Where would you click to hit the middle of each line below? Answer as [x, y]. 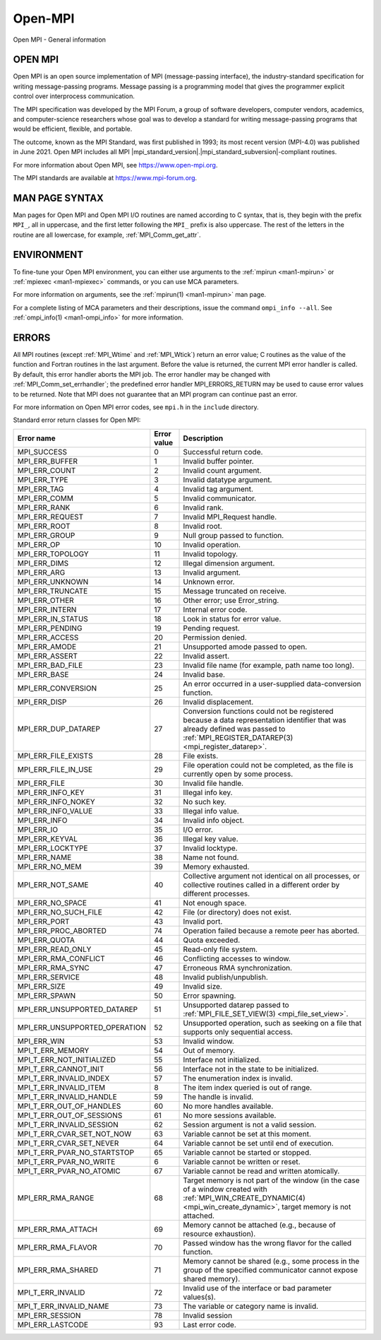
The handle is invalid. [218, 1097]
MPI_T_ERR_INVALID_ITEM [61, 1087]
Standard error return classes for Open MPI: [77, 420]
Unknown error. [209, 582]
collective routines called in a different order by [261, 885]
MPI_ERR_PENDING [50, 628]
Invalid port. [203, 921]
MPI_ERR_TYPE [43, 479]
